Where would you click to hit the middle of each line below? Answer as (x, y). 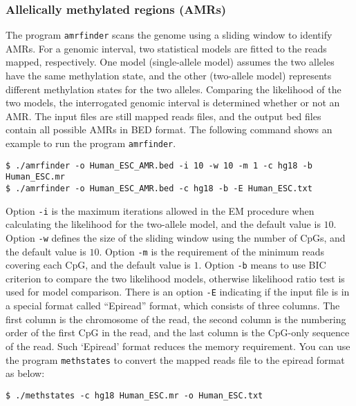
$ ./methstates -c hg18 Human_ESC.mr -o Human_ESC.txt (134, 395)
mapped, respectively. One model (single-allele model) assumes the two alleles (170, 62)
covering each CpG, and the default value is (98, 265)
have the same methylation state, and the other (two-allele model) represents (169, 76)
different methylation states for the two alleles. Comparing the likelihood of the (174, 89)
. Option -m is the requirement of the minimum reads (212, 251)
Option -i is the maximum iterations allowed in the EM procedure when (160, 210)
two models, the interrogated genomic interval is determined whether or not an (173, 103)
